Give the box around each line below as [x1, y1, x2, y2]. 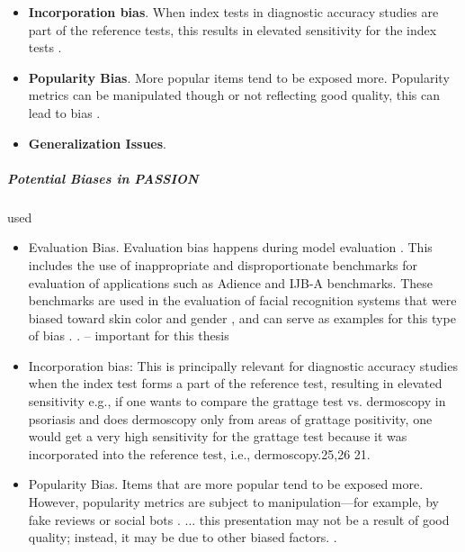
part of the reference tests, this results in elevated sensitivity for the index [28, 20, 437, 39]
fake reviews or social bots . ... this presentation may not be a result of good [28, 510, 450, 529]
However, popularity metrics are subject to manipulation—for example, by [28, 493, 439, 511]
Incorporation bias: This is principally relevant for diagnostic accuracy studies [28, 356, 458, 375]
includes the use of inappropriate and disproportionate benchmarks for [28, 255, 418, 274]
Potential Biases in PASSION [7, 168, 199, 187]
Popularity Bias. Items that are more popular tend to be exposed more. [28, 475, 424, 493]
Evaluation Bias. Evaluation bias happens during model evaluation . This [28, 238, 433, 257]
